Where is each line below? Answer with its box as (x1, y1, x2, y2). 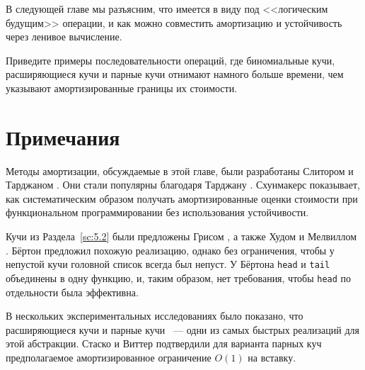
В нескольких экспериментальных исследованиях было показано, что (6, 308, 303, 323)
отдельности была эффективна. (6, 284, 139, 299)
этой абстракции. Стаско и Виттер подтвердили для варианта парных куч (6, 336, 322, 351)
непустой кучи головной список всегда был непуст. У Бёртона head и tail (6, 257, 330, 271)
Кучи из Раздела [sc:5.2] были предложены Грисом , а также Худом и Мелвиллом (6, 229, 357, 244)
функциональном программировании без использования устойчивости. (6, 205, 309, 220)
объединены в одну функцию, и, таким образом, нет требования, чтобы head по (6, 270, 352, 285)
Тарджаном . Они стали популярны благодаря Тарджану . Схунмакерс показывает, (6, 177, 360, 192)
